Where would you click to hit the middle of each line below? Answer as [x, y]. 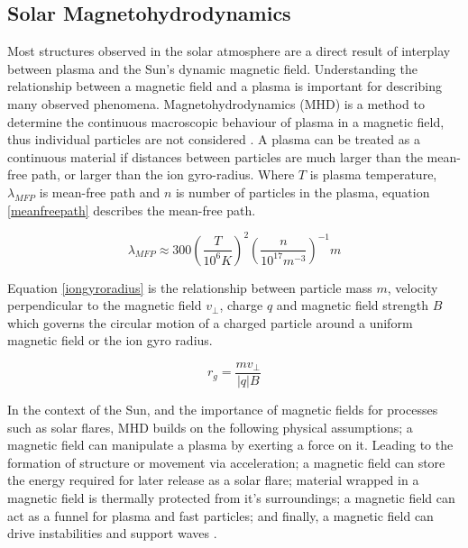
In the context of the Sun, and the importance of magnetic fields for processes [223, 410]
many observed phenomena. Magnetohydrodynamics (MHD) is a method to [216, 103]
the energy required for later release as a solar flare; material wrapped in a [213, 480]
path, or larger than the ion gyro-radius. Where [163, 174]
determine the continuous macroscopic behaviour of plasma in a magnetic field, [226, 121]
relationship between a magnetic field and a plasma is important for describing [225, 86]
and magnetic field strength [352, 305]
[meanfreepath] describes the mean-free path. [132, 210]
